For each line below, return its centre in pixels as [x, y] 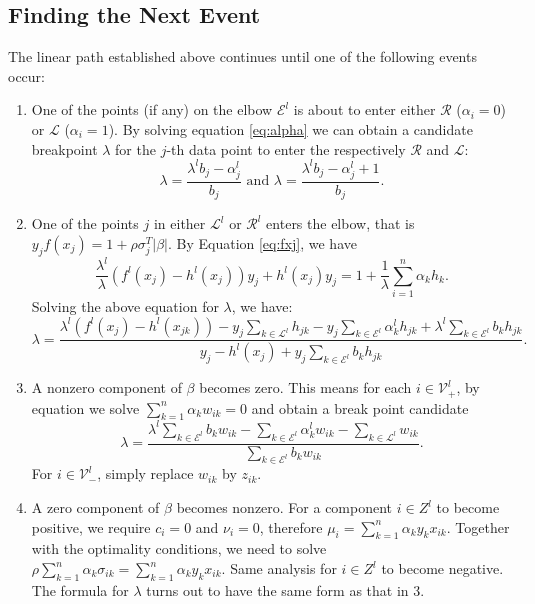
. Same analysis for [279, 568]
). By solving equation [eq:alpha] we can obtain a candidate [290, 128]
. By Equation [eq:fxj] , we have [262, 242]
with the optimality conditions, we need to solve [179, 548]
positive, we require [91, 526]
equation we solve [85, 407]
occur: [26, 75]
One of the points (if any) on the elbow [152, 109]
